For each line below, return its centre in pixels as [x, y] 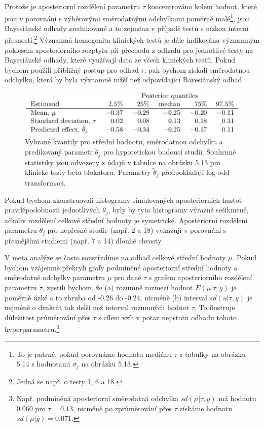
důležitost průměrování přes [48, 317]
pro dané [127, 277]
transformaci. [45, 182]
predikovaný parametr [59, 152]
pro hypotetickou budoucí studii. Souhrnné [169, 152]
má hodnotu [237, 398]
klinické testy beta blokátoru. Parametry [88, 172]
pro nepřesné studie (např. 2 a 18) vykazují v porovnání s [137, 230]
